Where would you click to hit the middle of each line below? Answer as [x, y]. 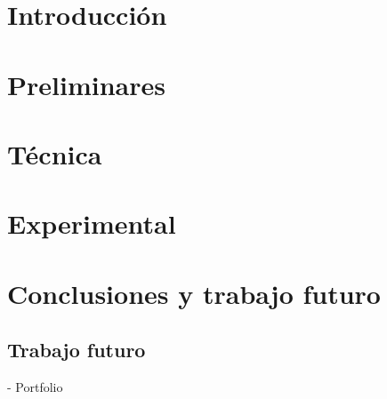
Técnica [55, 153]
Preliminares [86, 84]
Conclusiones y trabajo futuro [194, 293]
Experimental [92, 223]
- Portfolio [35, 387]
